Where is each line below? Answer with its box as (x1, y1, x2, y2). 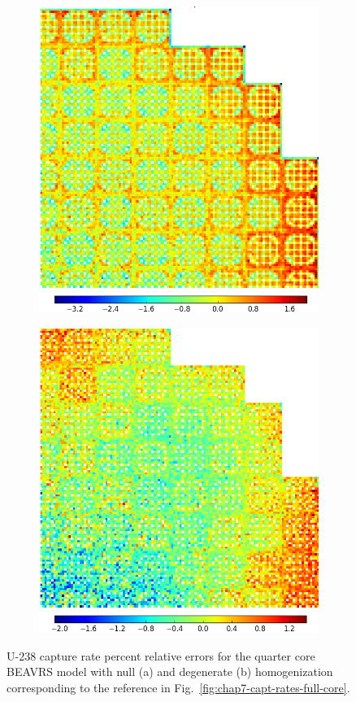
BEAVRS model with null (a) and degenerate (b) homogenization (7, 663, 333, 680)
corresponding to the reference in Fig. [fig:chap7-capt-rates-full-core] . (7, 678, 350, 695)
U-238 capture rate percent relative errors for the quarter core (7, 647, 315, 664)
